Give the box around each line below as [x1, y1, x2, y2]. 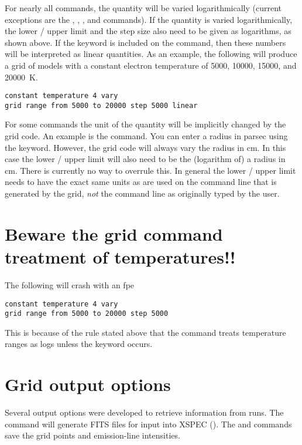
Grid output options [5, 372, 171, 396]
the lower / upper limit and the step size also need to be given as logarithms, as [5, 25, 291, 37]
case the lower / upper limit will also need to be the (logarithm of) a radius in [5, 153, 286, 165]
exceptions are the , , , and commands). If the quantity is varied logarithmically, [5, 13, 293, 25]
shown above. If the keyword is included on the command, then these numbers [5, 36, 286, 48]
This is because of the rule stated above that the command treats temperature [5, 326, 286, 338]
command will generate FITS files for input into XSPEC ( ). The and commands [5, 417, 292, 430]
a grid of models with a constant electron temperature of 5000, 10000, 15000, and [5, 59, 297, 71]
